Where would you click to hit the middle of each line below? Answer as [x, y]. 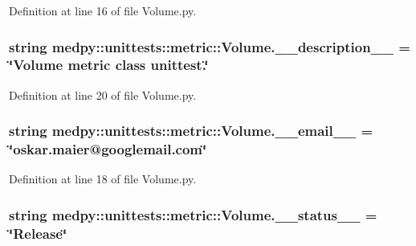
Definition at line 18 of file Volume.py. [103, 179]
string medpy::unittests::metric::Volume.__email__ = [191, 131]
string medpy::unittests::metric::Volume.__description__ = [210, 46]
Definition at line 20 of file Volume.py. [103, 94]
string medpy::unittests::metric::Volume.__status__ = [193, 214]
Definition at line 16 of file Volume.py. [103, 10]
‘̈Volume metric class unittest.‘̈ [109, 65]
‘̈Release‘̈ [38, 233]
